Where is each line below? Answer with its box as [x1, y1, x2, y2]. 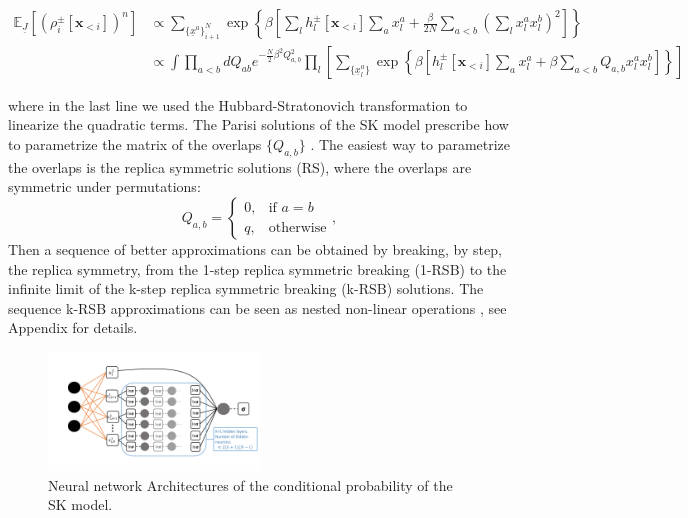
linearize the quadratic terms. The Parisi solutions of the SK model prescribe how [8, 114, 509, 135]
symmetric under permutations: [8, 176, 201, 197]
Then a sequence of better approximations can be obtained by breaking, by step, [8, 238, 502, 259]
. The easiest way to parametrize [310, 134, 511, 154]
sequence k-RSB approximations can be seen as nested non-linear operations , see [8, 297, 507, 318]
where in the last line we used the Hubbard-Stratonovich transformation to [8, 94, 468, 115]
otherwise [268, 220, 327, 235]
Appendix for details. [8, 317, 138, 338]
